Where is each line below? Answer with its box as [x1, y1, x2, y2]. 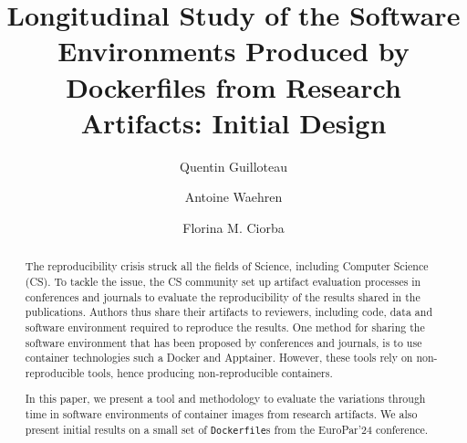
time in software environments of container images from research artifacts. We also [25, 406, 418, 422]
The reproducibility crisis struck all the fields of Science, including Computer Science [25, 258, 429, 274]
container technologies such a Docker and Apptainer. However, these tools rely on [25, 350, 413, 365]
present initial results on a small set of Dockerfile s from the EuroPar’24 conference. [25, 421, 429, 437]
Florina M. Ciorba [182, 217, 285, 237]
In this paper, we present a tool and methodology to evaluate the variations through [25, 391, 426, 406]
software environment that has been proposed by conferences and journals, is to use [25, 334, 422, 350]
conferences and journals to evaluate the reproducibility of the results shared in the [25, 289, 420, 304]
